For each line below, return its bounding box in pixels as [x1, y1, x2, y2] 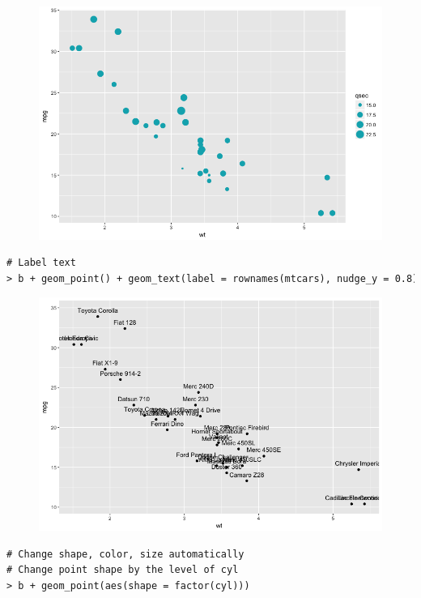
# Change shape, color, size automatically [6, 548, 245, 560]
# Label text [6, 257, 76, 269]
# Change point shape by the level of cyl [6, 564, 239, 576]
